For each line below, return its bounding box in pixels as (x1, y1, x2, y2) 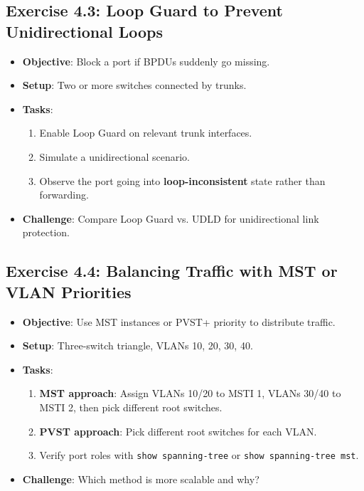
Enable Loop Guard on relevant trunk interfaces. (39, 125, 252, 140)
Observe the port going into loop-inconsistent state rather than (39, 173, 326, 188)
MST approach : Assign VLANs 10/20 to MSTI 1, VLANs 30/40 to (39, 386, 341, 401)
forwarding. (39, 187, 89, 202)
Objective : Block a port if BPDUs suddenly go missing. (22, 53, 270, 68)
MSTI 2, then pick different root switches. (39, 399, 223, 414)
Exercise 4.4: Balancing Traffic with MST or (6, 260, 338, 282)
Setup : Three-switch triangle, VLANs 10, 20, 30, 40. (22, 338, 253, 353)
